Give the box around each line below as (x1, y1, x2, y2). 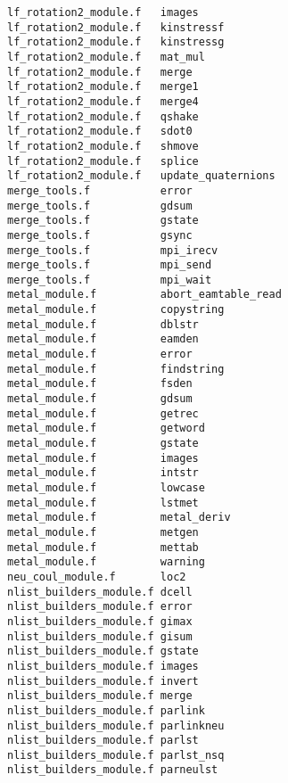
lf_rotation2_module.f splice (7, 154, 199, 168)
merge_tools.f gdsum (7, 199, 193, 212)
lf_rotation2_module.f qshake (7, 110, 199, 123)
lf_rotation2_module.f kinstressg (7, 36, 225, 49)
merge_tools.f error (7, 184, 193, 197)
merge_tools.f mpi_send (7, 259, 212, 272)
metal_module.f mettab (7, 540, 199, 554)
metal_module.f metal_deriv (7, 511, 231, 524)
